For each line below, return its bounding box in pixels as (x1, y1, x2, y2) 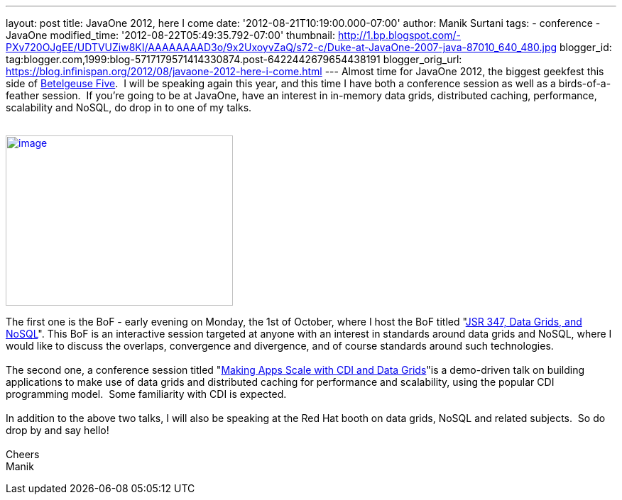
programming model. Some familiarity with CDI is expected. (6, 388, 287, 400)
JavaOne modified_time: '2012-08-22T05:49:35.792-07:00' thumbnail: (6, 29, 335, 41)
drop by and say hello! (6, 424, 109, 436)
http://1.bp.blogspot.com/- (337, 29, 461, 41)
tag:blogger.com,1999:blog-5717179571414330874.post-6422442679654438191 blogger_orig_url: (6, 53, 462, 65)
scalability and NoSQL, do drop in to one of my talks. (6, 101, 252, 113)
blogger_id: (560, 41, 612, 53)
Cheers (6, 448, 40, 460)
